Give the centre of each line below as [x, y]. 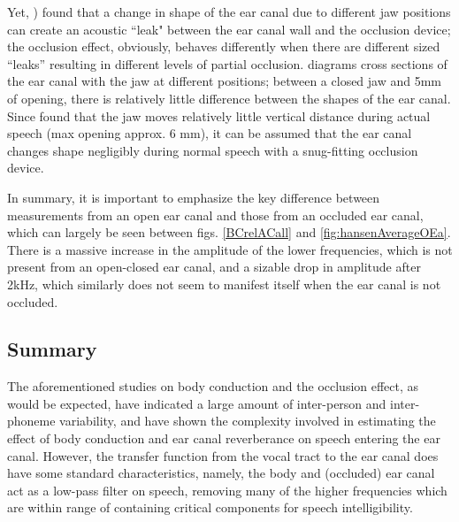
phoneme [31, 421]
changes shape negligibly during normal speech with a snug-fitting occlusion [213, 150]
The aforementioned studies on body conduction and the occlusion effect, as [213, 386]
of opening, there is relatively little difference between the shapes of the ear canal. [229, 98]
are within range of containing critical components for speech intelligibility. [210, 507]
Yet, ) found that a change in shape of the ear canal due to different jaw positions [229, 12]
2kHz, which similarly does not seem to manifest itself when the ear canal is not [224, 284]
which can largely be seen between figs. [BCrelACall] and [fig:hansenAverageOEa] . [229, 232]
